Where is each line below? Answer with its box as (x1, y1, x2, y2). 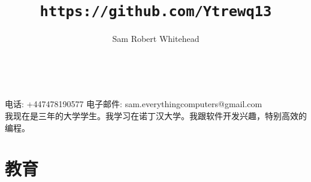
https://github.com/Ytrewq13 (40, 3, 272, 20)
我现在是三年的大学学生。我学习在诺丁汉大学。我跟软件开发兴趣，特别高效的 (5, 110, 307, 122)
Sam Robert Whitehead (112, 32, 200, 45)
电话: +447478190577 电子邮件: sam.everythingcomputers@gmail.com (5, 98, 262, 110)
